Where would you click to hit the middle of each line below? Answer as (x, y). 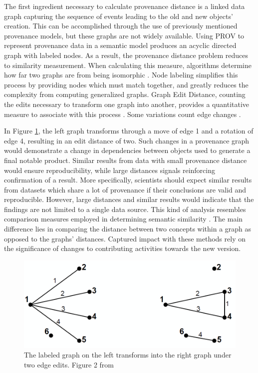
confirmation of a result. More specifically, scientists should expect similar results (128, 180)
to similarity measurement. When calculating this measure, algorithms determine (128, 65)
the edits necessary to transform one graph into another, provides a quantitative (127, 104)
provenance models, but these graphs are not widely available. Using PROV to (124, 35)
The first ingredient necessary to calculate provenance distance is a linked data (125, 6)
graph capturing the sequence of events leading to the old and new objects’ (119, 16)
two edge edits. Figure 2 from (69, 364)
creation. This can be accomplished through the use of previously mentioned (121, 26)
